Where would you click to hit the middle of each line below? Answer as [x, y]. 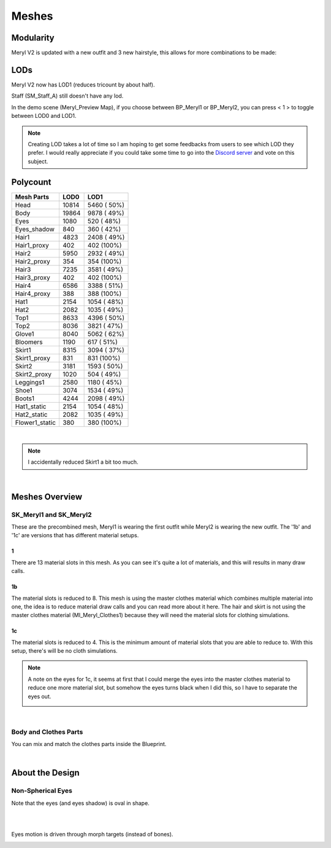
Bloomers [29, 342]
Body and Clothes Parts [47, 732]
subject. [38, 161]
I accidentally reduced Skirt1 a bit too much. [83, 462]
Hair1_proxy [32, 245]
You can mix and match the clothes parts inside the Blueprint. [89, 744]
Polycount [31, 182]
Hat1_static [31, 406]
